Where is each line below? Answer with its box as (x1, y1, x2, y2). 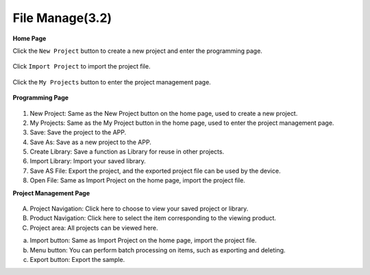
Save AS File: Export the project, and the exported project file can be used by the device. (29, 167, 281, 175)
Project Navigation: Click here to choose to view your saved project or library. (29, 204, 249, 213)
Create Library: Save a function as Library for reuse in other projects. (29, 147, 225, 156)
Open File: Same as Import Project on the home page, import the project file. (29, 176, 246, 184)
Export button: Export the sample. (29, 255, 125, 263)
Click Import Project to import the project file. (12, 62, 151, 71)
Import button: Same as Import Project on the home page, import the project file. (29, 237, 257, 245)
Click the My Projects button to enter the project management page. (12, 77, 212, 86)
